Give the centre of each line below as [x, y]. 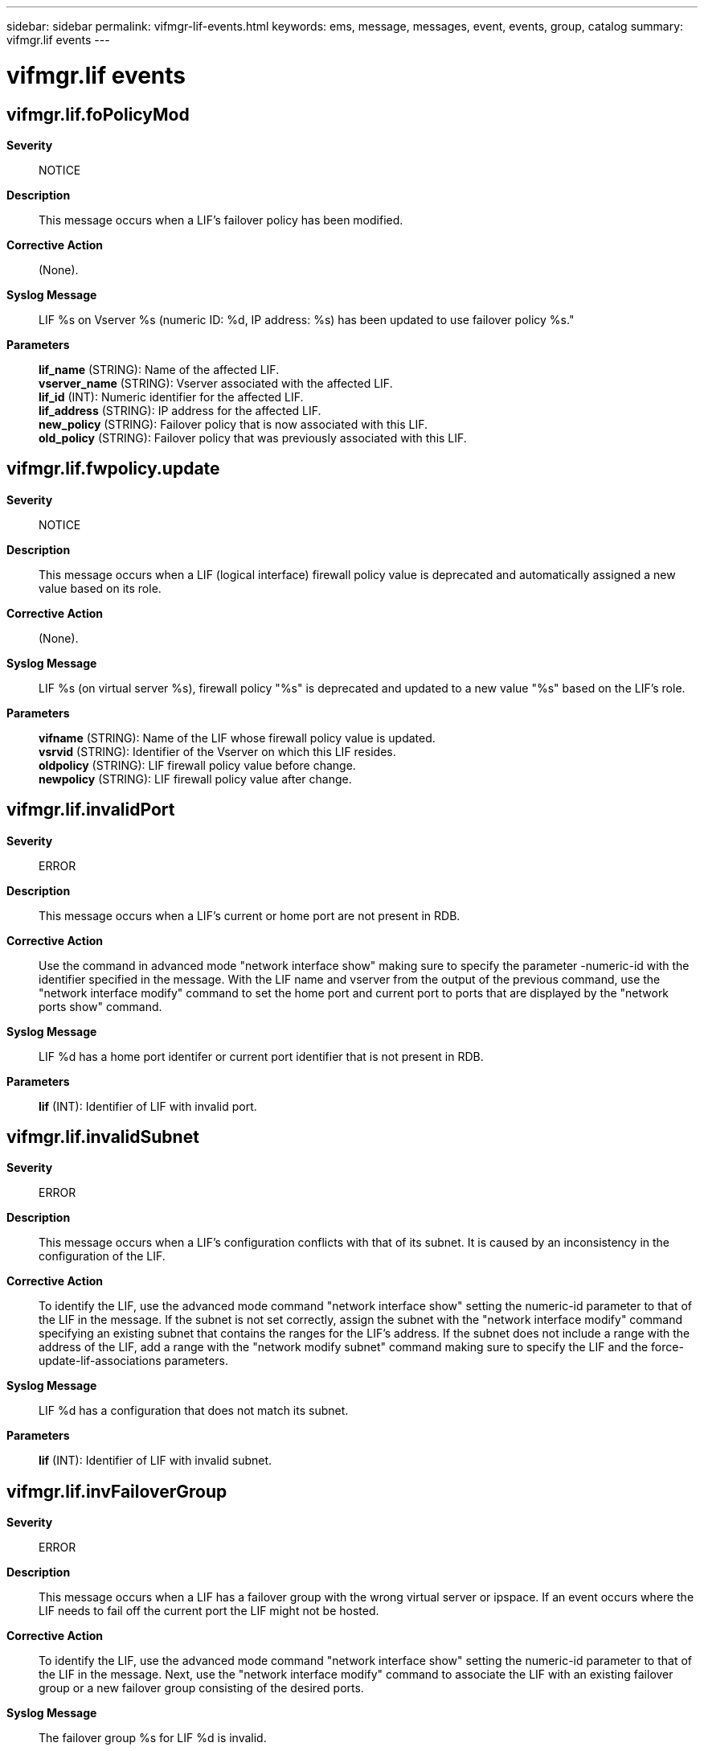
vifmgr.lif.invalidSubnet [103, 1137]
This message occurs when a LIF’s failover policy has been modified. [221, 220]
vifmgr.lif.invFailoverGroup [117, 1491]
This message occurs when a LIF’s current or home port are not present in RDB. [250, 915]
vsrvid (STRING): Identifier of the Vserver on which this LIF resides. [217, 751]
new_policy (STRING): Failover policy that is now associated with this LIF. [233, 424]
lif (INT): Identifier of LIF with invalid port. [148, 1106]
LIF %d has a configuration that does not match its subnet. [194, 1411]
